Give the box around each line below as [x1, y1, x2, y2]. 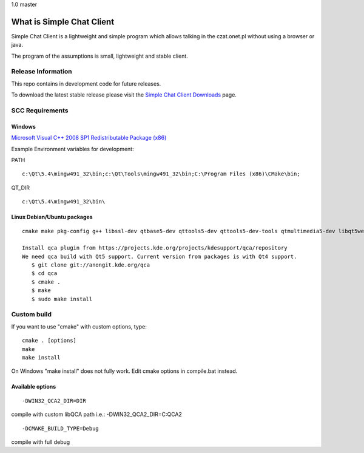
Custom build [11, 310, 52, 319]
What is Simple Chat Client [11, 16, 115, 27]
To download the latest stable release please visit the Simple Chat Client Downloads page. [11, 91, 237, 98]
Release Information [11, 67, 72, 76]
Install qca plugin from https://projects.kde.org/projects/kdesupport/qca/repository [22, 245, 288, 251]
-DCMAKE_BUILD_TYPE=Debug [22, 425, 99, 432]
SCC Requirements [11, 106, 69, 115]
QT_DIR [11, 184, 30, 191]
